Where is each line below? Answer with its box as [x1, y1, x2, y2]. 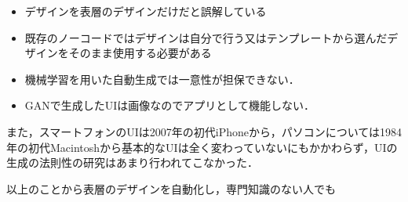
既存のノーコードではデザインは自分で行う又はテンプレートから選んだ [24, 29, 388, 45]
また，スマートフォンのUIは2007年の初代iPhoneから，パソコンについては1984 [6, 123, 402, 139]
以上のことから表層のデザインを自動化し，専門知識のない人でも [6, 180, 336, 197]
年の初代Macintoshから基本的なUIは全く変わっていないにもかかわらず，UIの [6, 139, 398, 155]
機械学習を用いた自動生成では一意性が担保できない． [24, 70, 300, 87]
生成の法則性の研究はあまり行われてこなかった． [6, 154, 258, 171]
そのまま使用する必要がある [68, 45, 212, 61]
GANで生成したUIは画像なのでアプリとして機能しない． [24, 97, 315, 114]
